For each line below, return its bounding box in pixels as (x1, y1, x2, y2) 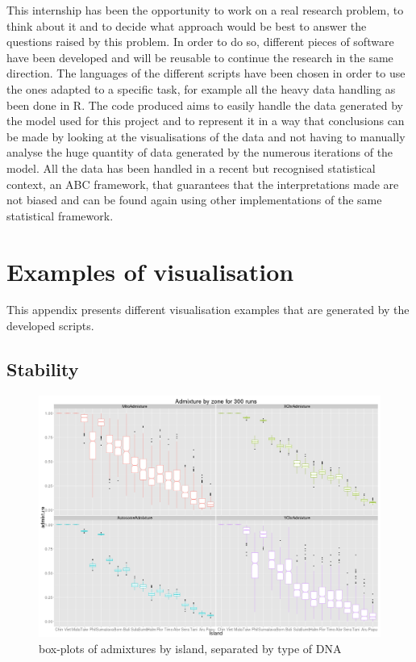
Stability (6, 357, 79, 382)
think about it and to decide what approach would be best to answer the (6, 17, 367, 34)
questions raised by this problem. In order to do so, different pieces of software (6, 33, 394, 50)
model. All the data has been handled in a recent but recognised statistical (6, 159, 376, 176)
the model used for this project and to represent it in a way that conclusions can (6, 112, 405, 129)
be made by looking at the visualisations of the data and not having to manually (6, 128, 406, 145)
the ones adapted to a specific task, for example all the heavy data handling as (6, 80, 396, 97)
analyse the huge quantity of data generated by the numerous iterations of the (6, 144, 393, 161)
